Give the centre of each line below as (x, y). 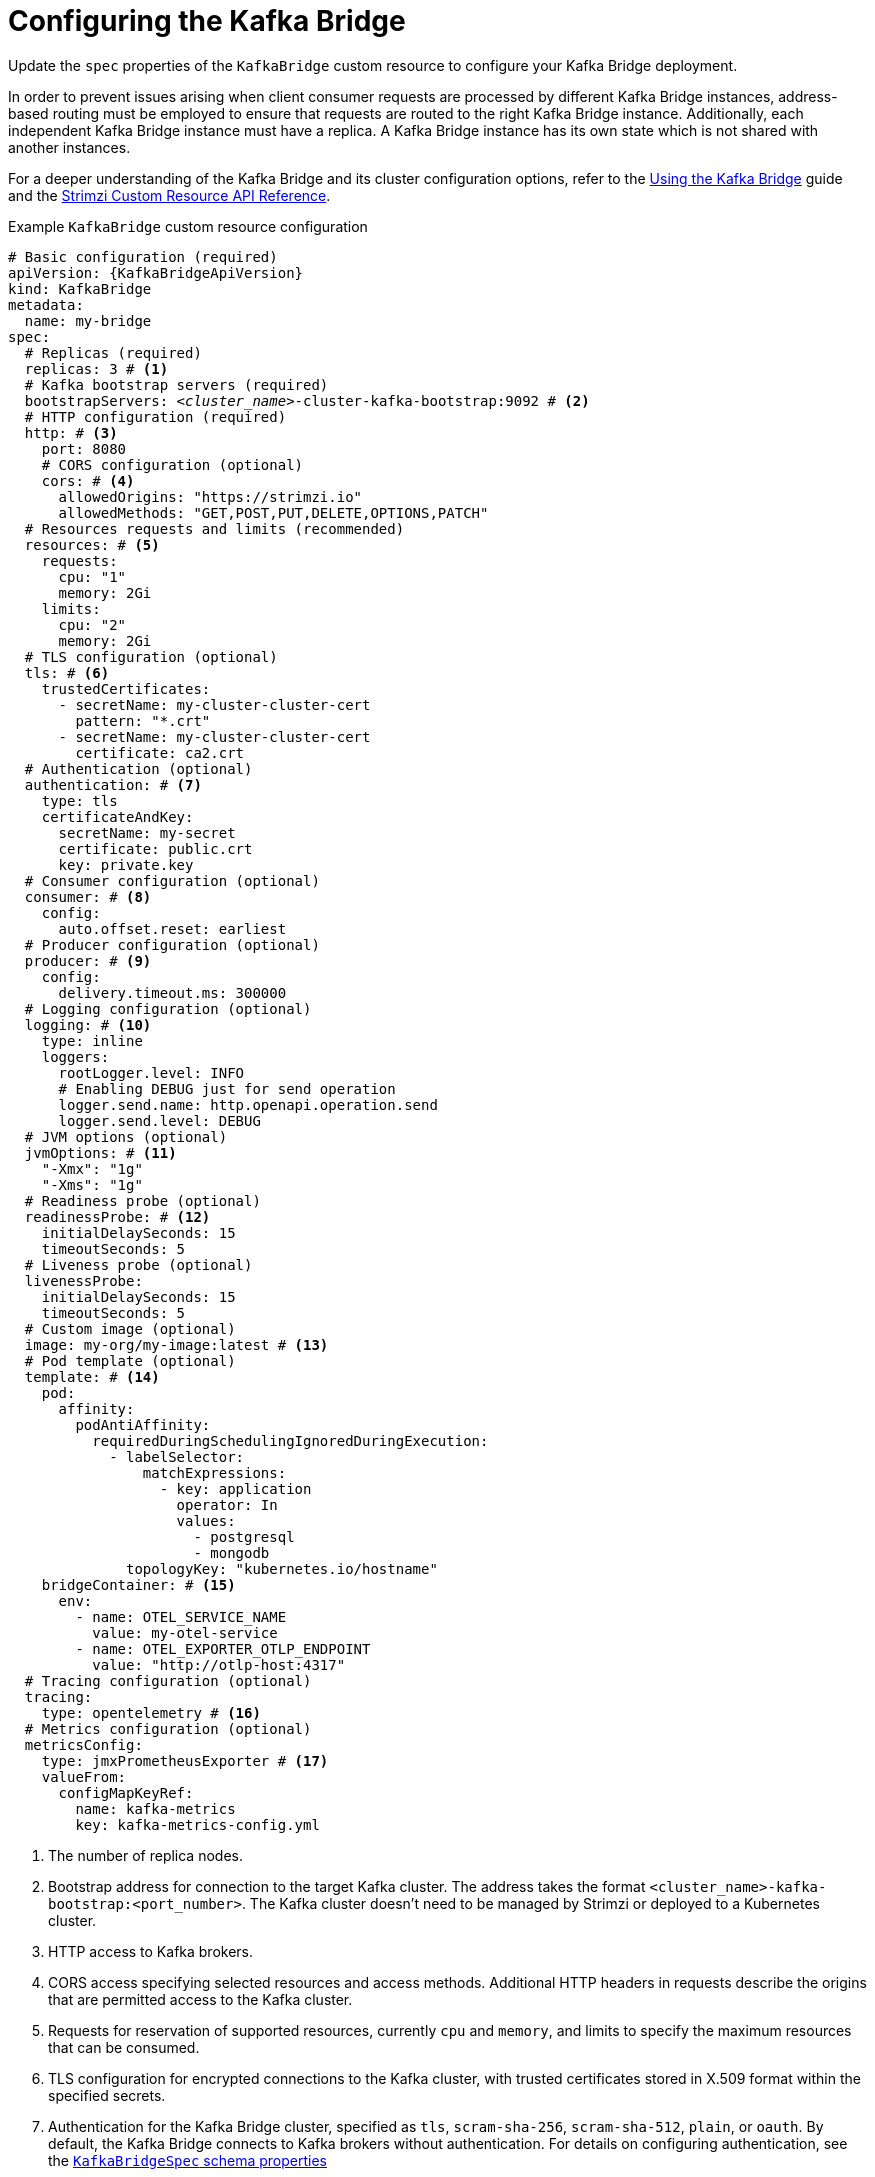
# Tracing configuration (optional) (168, 1680)
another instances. (69, 147)
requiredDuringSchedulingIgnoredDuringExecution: (290, 1440)
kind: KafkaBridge (80, 288)
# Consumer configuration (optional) (172, 880)
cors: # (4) (88, 480)
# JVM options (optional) (126, 1136)
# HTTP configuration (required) (155, 416)
